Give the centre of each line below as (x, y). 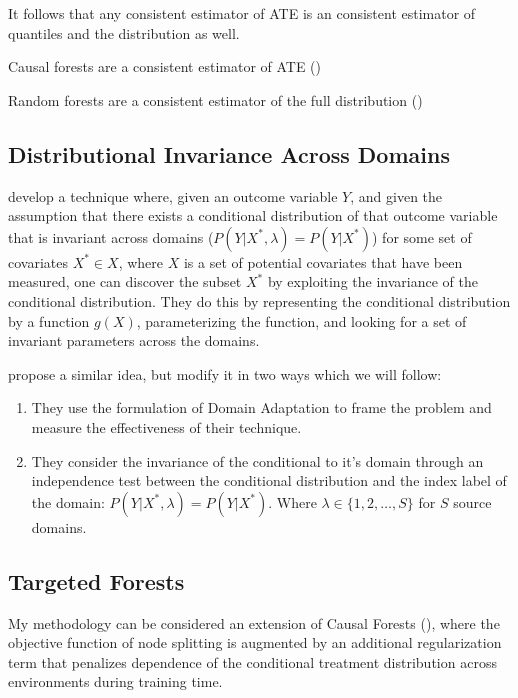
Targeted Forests (96, 580)
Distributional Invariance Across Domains (229, 153)
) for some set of (421, 236)
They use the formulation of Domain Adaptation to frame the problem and (261, 407)
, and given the (396, 195)
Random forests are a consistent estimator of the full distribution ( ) (215, 99)
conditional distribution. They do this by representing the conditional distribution (259, 300)
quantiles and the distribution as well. (124, 32)
